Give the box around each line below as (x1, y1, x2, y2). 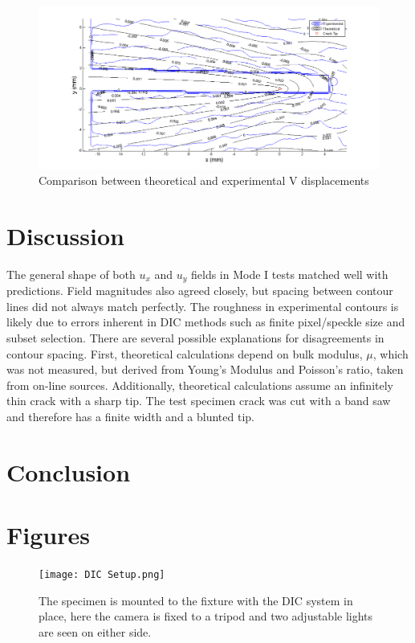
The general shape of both (6, 265, 136, 282)
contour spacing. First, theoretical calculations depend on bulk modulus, (6, 345, 363, 362)
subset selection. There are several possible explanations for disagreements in (6, 330, 384, 346)
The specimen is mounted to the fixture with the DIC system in (39, 592, 353, 608)
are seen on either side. (39, 623, 152, 640)
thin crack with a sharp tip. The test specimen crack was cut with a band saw (6, 392, 391, 409)
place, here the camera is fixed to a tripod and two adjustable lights (39, 608, 373, 625)
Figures (6, 518, 90, 551)
